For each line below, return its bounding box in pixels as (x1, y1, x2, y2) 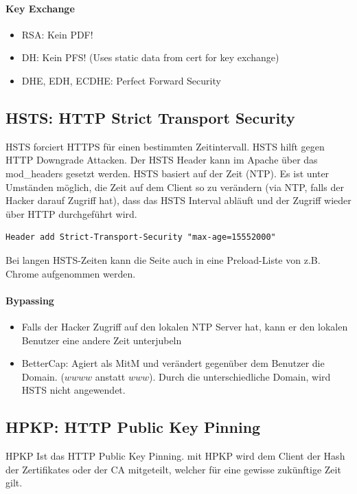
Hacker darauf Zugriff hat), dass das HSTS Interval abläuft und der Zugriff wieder (5, 193, 352, 207)
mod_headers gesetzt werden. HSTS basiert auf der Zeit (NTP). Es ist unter (5, 166, 330, 180)
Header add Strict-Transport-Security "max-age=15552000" (5, 232, 276, 243)
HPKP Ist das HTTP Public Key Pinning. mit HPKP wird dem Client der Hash (5, 449, 345, 463)
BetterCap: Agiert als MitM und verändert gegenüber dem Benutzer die (21, 356, 325, 370)
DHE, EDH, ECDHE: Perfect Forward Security (21, 73, 221, 87)
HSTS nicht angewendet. (21, 383, 126, 397)
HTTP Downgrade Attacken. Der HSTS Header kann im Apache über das (5, 153, 318, 167)
